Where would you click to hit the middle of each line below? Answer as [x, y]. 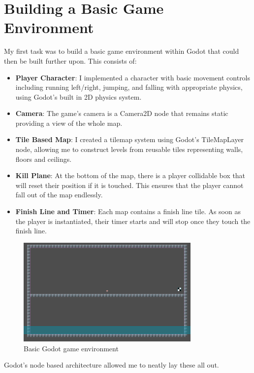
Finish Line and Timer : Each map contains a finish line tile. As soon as [128, 211]
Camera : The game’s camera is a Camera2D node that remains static [122, 113]
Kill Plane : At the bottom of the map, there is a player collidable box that [130, 175]
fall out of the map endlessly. [59, 195]
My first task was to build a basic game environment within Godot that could [122, 51]
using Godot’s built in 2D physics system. [79, 96]
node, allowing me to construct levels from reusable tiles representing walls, [129, 149]
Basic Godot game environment [71, 348]
